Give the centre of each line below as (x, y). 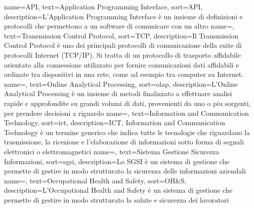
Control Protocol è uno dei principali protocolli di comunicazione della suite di (123, 45)
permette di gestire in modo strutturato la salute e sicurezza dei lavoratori (117, 199)
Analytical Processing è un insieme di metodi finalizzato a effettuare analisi (118, 93)
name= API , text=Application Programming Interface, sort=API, (103, 6)
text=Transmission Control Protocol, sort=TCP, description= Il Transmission (121, 35)
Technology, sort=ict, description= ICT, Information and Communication (115, 122)
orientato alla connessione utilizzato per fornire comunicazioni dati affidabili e (122, 64)
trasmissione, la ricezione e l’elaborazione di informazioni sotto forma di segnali (124, 142)
